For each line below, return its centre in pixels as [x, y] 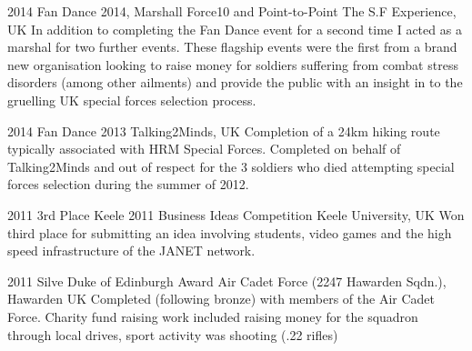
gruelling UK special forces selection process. [132, 100]
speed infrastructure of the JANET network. [131, 251]
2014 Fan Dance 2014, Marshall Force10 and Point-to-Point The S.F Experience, [232, 11]
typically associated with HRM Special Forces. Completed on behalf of [204, 149]
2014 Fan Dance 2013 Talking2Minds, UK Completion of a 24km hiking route [224, 130]
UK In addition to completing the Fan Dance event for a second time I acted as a [235, 29]
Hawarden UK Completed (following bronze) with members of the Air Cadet [221, 299]
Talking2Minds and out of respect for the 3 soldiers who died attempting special [231, 166]
